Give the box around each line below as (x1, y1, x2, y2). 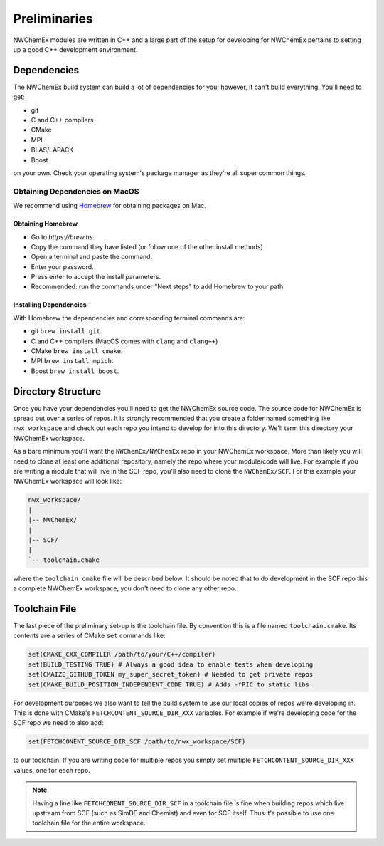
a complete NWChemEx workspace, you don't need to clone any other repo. (13, 584, 238, 592)
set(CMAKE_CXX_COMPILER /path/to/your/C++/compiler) (28, 650, 216, 659)
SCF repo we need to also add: (13, 719, 104, 727)
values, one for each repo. (13, 766, 90, 774)
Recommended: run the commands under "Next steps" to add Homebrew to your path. (31, 282, 286, 291)
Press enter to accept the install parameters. (31, 273, 161, 281)
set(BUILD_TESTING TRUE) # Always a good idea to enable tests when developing (28, 660, 314, 669)
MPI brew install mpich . (31, 357, 114, 365)
